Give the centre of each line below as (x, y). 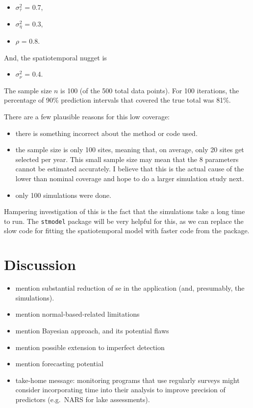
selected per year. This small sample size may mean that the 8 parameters (127, 159)
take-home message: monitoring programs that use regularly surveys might (127, 380)
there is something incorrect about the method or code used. (106, 133)
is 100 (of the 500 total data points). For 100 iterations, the (150, 90)
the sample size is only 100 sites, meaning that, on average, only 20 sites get (130, 150)
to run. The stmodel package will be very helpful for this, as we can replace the (124, 221)
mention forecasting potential (59, 364)
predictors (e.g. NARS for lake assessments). (83, 399)
